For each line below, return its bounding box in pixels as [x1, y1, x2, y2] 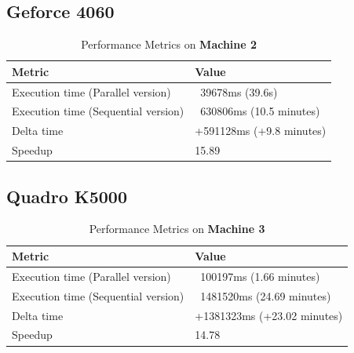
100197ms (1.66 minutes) [200, 267, 320, 284]
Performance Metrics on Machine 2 [81, 36, 257, 53]
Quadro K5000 [6, 184, 128, 208]
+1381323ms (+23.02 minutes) [195, 307, 343, 323]
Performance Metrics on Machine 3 [89, 220, 265, 237]
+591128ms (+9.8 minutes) [195, 122, 327, 139]
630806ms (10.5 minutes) [200, 103, 320, 119]
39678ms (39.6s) [200, 83, 278, 100]
